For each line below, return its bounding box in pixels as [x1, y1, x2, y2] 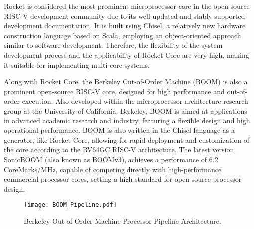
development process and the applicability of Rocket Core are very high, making [4, 49, 249, 60]
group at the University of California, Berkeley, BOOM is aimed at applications [4, 105, 247, 115]
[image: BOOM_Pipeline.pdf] [24, 201, 117, 209]
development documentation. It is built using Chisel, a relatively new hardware [4, 20, 246, 31]
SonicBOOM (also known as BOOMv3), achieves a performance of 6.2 [4, 154, 218, 164]
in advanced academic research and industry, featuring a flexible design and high [4, 115, 250, 125]
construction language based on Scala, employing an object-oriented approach [4, 30, 241, 40]
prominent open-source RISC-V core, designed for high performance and [4, 86, 225, 96]
